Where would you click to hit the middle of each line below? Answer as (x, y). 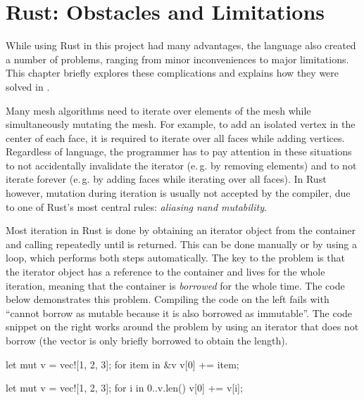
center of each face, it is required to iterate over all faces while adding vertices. (175, 137)
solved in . (28, 86)
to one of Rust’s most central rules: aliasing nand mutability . (136, 206)
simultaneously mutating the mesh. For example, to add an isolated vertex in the (181, 124)
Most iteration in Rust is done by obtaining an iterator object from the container (181, 230)
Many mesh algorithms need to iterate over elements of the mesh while (158, 110)
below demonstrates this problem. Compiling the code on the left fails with (168, 299)
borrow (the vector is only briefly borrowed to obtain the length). (147, 340)
